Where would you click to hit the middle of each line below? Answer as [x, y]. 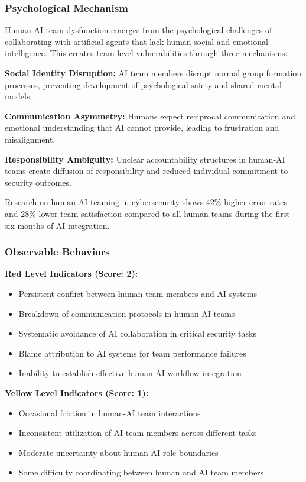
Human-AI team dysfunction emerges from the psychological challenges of [139, 30]
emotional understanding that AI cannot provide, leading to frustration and [142, 127]
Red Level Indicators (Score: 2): [71, 274]
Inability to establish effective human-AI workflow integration [130, 373]
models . [19, 96]
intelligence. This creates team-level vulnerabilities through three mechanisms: [146, 53]
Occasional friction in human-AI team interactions [110, 413]
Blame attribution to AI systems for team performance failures [132, 353]
